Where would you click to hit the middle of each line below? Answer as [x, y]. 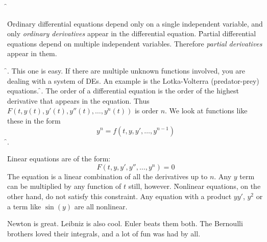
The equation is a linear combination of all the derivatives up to [107, 176]
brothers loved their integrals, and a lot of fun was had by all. [104, 233]
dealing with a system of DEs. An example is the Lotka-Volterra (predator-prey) [133, 80]
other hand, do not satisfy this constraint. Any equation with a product [119, 196]
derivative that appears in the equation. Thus [78, 100]
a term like [24, 206]
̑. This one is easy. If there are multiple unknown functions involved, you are [126, 70]
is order [146, 111]
